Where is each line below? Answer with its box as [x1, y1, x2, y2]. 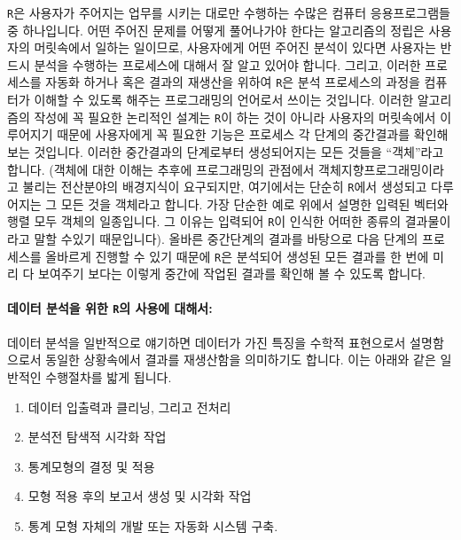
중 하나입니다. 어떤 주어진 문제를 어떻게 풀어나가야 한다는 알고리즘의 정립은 [7, 20, 425, 39]
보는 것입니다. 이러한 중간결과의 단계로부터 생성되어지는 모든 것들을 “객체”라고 [7, 142, 444, 160]
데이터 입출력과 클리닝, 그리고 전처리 [27, 397, 231, 416]
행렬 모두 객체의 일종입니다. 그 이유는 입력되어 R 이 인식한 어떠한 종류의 [7, 212, 402, 231]
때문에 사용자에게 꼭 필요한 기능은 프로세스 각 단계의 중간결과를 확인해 [57, 125, 449, 144]
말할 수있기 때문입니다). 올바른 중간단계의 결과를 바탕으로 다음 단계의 [34, 230, 418, 248]
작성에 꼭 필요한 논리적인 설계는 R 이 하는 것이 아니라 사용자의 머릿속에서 [34, 107, 436, 126]
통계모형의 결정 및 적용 [27, 457, 155, 475]
